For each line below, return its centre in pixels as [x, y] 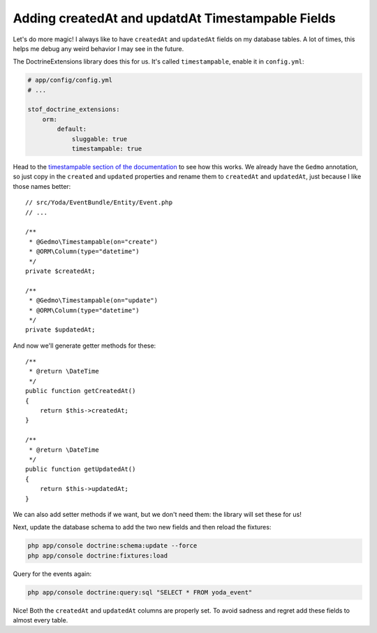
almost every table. [40, 620]
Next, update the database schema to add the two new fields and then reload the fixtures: [142, 527]
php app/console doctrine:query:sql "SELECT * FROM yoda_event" [140, 592]
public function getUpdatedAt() [81, 469]
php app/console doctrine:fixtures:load [97, 555]
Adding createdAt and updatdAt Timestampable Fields [174, 18]
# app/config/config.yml [70, 80]
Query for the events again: [52, 574]
